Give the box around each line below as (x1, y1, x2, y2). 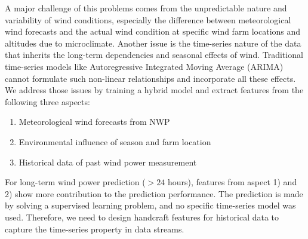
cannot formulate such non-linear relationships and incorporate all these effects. (5, 72, 296, 84)
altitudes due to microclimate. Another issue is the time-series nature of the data (5, 36, 301, 49)
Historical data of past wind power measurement (19, 155, 197, 168)
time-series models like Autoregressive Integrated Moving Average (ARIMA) (5, 60, 284, 72)
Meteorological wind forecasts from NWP (19, 115, 170, 128)
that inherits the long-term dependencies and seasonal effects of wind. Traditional (5, 48, 303, 61)
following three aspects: (5, 95, 90, 108)
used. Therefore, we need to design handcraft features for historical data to (5, 210, 279, 223)
